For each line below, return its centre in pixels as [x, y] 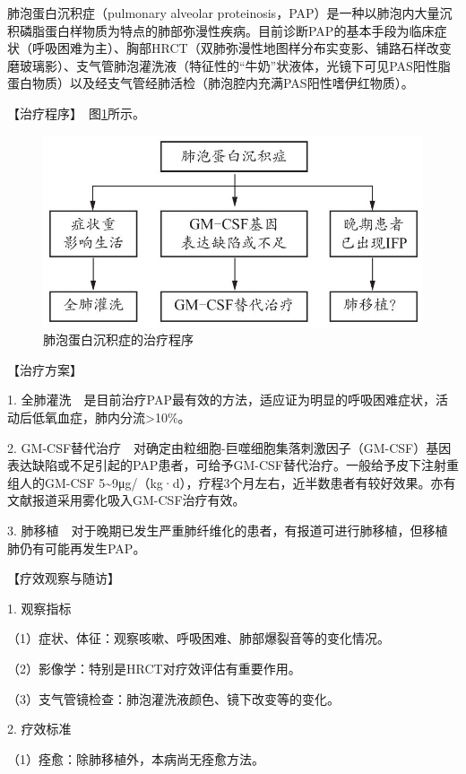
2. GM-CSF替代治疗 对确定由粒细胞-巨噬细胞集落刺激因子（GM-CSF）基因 [229, 447]
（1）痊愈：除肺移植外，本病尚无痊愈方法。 [136, 758]
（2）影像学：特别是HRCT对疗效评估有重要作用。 [154, 668]
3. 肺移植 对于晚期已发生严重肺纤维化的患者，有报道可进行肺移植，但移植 [228, 530]
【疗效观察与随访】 [64, 578]
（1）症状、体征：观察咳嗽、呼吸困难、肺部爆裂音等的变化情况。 [198, 638]
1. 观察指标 [39, 608]
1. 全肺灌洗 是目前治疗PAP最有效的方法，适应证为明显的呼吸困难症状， [221, 400]
